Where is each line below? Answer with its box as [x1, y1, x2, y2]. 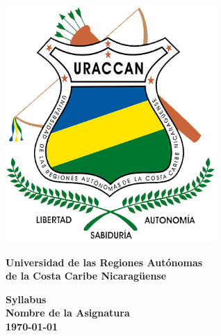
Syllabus [6, 291, 47, 306]
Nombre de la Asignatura [6, 305, 130, 320]
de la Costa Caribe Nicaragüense [6, 268, 167, 283]
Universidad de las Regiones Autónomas [6, 254, 203, 269]
